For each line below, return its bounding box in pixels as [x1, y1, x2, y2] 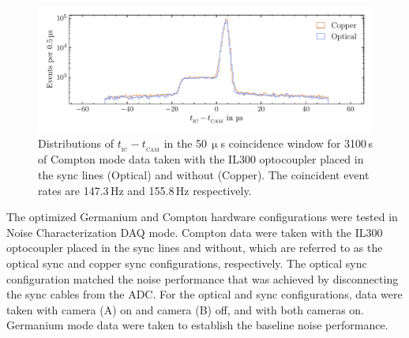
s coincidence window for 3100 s [220, 134, 373, 151]
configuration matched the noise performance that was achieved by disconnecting [6, 270, 399, 287]
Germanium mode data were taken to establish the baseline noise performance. [6, 317, 388, 333]
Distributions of [38, 134, 114, 151]
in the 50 [163, 134, 208, 151]
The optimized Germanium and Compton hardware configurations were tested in [6, 208, 398, 225]
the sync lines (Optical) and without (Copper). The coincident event [38, 167, 370, 183]
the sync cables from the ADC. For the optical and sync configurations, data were [6, 286, 403, 302]
